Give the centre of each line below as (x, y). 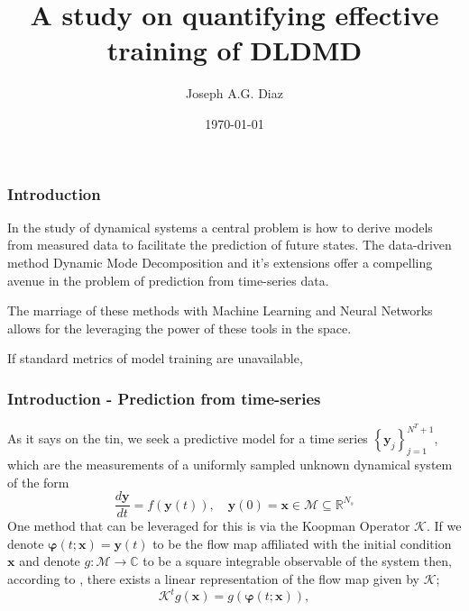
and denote (50, 561)
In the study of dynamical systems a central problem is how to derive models (220, 227)
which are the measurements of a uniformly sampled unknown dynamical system (230, 465)
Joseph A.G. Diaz (234, 93)
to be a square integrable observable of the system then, (297, 561)
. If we (444, 526)
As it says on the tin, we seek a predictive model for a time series (188, 438)
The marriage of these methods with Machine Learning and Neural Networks (220, 310)
